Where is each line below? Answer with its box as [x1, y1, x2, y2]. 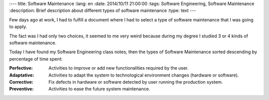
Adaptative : [9, 72, 34, 78]
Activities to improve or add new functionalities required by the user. [48, 65, 189, 71]
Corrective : [9, 79, 33, 85]
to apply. [9, 24, 27, 30]
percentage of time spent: [9, 56, 63, 62]
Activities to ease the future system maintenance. [48, 86, 150, 92]
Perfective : [9, 65, 33, 71]
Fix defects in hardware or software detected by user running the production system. [48, 79, 223, 85]
